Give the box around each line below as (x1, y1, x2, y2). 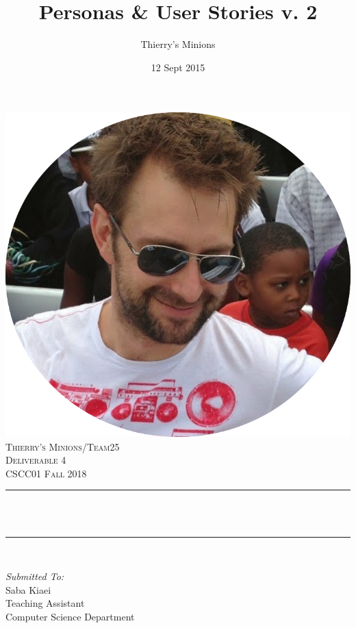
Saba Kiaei (5, 582, 51, 596)
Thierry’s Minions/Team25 (5, 439, 120, 453)
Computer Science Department (5, 610, 135, 624)
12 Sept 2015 (151, 60, 205, 74)
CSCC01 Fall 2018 (5, 466, 87, 480)
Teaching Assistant (5, 596, 85, 610)
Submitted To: (5, 569, 64, 583)
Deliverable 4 (5, 453, 66, 467)
